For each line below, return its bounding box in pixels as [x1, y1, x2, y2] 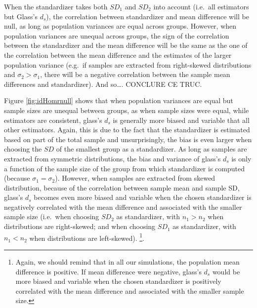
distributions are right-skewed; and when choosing [4, 221, 156, 231]
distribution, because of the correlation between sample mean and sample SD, [4, 182, 240, 192]
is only [231, 153, 252, 163]
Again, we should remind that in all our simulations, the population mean [15, 256, 240, 267]
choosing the [4, 144, 42, 154]
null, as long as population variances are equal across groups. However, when [4, 21, 237, 31]
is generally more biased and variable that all [113, 115, 250, 125]
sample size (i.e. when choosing [4, 211, 99, 222]
